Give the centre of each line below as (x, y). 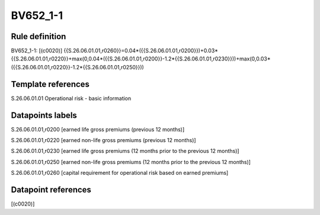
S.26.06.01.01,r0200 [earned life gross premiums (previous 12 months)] (98, 129)
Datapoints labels (44, 115)
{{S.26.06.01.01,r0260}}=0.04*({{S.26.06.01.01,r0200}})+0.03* (141, 51)
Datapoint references (51, 190)
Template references (50, 84)
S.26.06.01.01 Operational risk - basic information (71, 98)
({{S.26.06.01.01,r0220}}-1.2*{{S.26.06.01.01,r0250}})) (78, 67)
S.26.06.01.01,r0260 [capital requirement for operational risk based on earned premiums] (120, 173)
